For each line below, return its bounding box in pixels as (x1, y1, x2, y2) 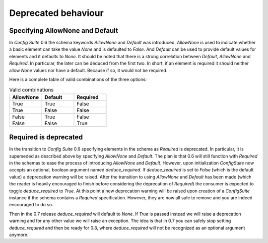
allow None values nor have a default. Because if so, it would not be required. (9, 67, 168, 73)
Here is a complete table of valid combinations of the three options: (9, 77, 147, 82)
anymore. (9, 232, 29, 238)
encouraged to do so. (9, 202, 53, 208)
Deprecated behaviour (9, 7, 104, 18)
